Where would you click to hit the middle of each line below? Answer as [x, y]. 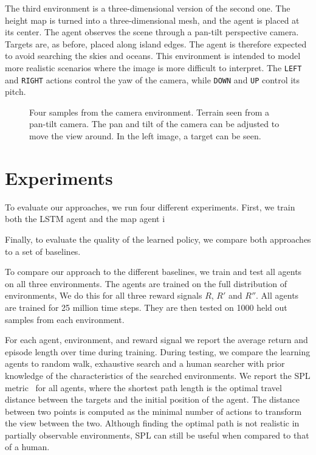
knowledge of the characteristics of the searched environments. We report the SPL [158, 375]
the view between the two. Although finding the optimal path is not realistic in [152, 423]
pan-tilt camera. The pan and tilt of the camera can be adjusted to [154, 124]
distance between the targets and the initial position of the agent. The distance [152, 399]
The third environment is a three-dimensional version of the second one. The [148, 8]
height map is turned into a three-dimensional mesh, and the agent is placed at [152, 20]
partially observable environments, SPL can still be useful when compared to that [157, 435]
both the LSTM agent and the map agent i [85, 219]
